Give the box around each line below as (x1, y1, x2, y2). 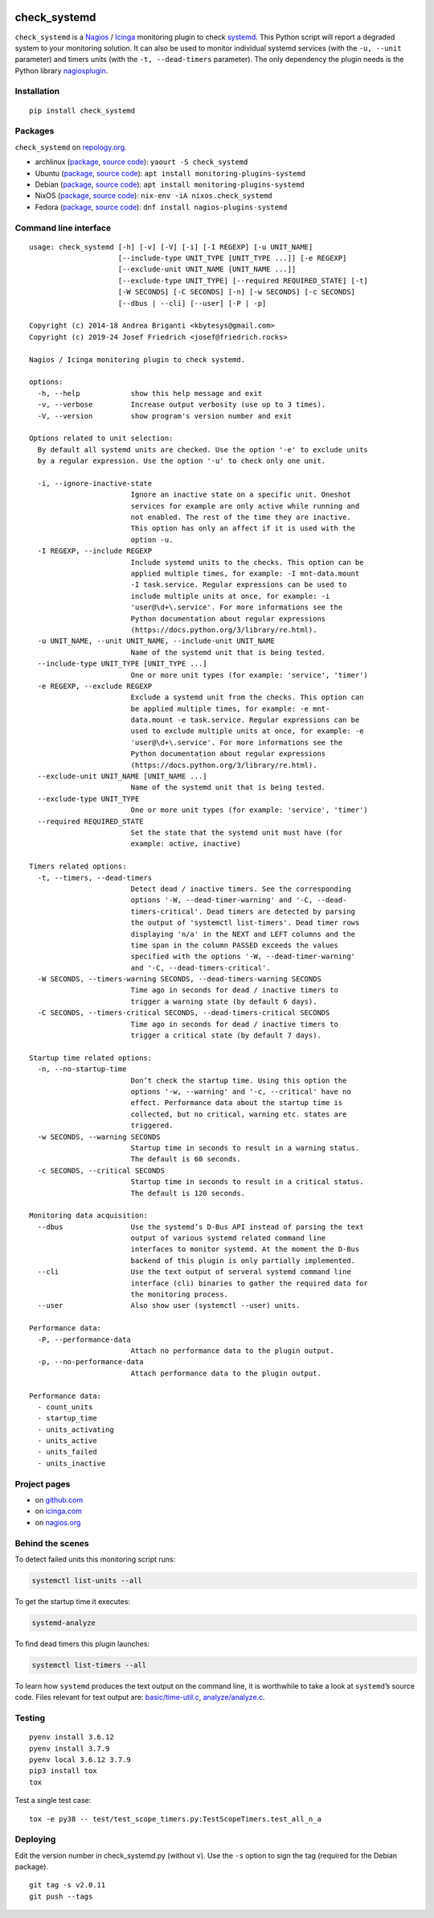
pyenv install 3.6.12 (29, 1733, 114, 1742)
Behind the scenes (14, 1537, 90, 1549)
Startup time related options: (29, 1053, 153, 1062)
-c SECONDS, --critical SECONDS (37, 1165, 165, 1175)
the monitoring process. (130, 1290, 229, 1299)
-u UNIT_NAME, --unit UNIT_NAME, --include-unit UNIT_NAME (37, 637, 275, 646)
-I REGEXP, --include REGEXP (37, 547, 153, 555)
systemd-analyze (31, 1618, 96, 1627)
